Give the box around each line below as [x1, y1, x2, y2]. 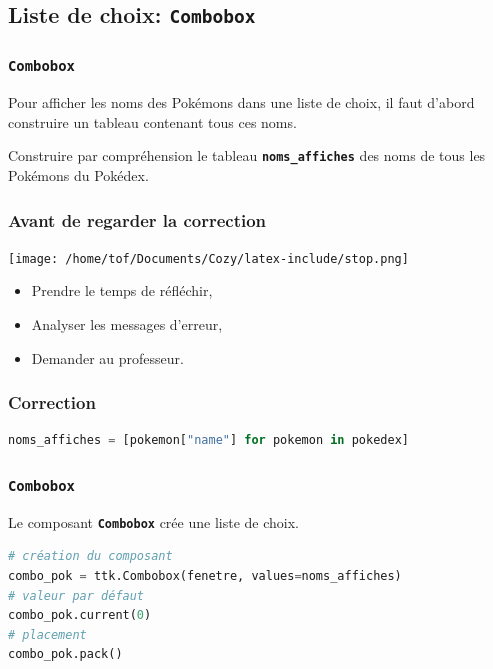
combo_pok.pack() [8, 647, 123, 662]
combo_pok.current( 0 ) [8, 608, 152, 623]
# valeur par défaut [8, 588, 145, 603]
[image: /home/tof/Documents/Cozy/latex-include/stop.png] [8, 251, 409, 266]
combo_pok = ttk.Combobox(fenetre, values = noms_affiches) [8, 569, 402, 584]
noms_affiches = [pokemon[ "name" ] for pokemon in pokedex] [8, 433, 409, 448]
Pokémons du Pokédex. [8, 164, 149, 185]
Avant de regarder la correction [8, 207, 267, 232]
